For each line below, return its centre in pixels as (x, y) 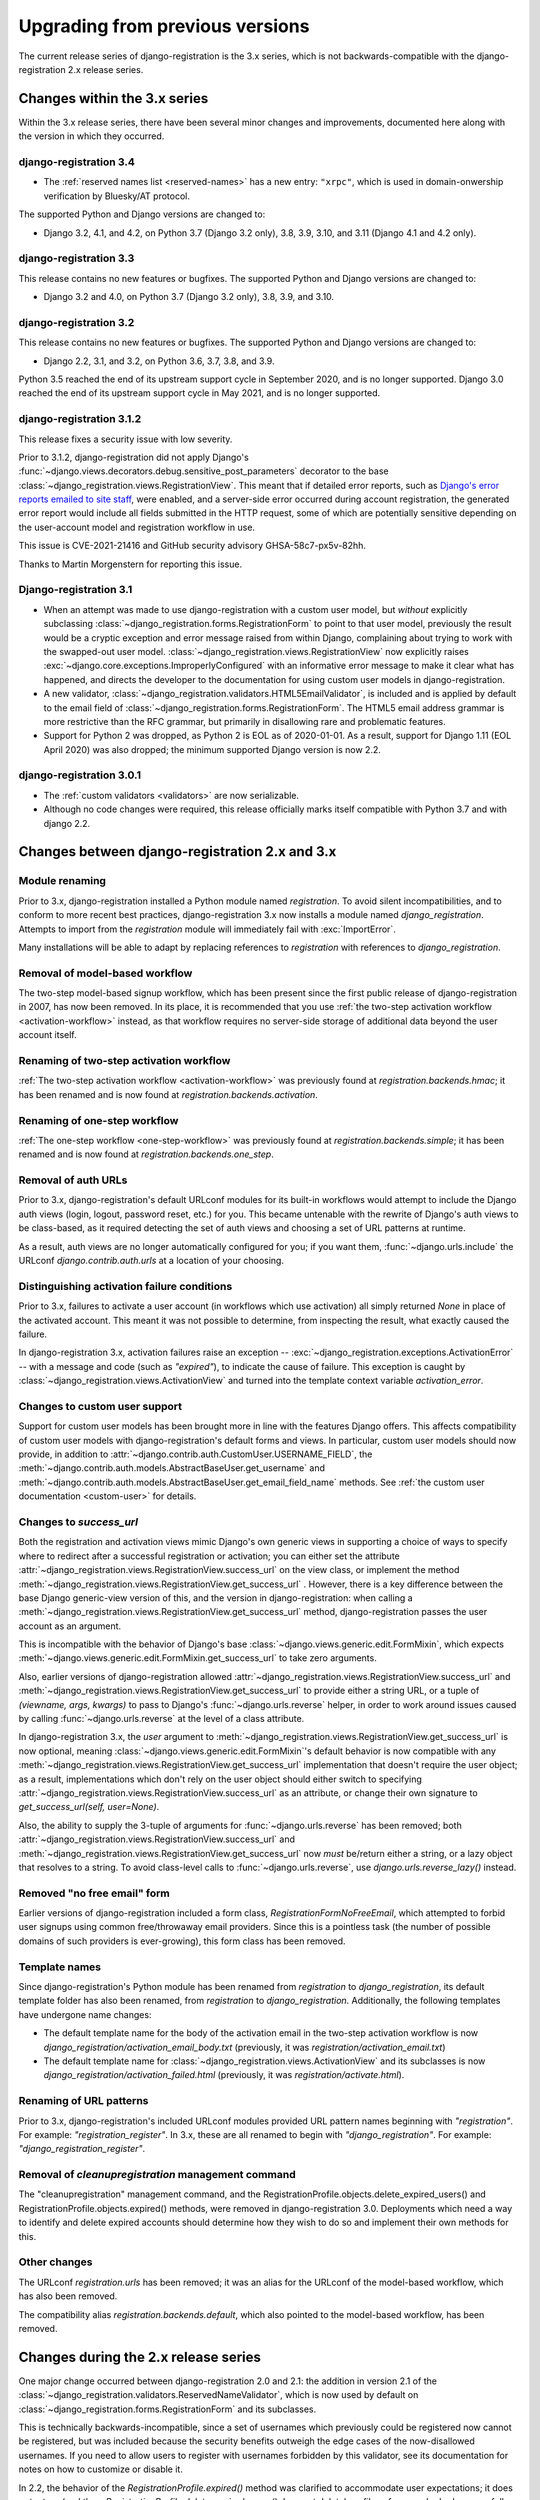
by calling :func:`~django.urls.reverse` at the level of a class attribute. (161, 1719)
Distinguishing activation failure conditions (125, 1286)
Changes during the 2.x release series (140, 2356)
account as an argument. (70, 1626)
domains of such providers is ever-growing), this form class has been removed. (182, 1941)
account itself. (47, 1035)
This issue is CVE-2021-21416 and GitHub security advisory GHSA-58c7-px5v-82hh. (192, 546)
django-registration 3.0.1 (80, 775)
